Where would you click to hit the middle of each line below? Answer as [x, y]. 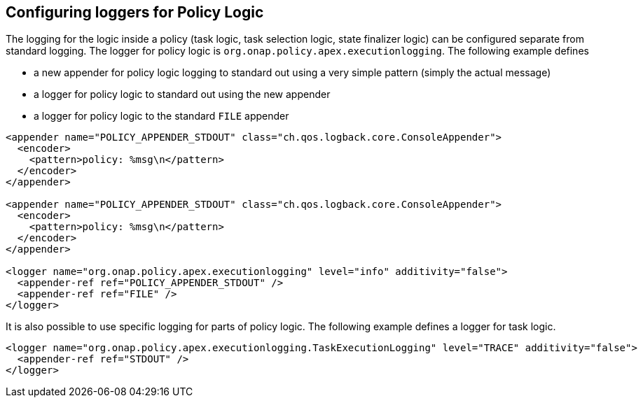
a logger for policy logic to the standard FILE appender [161, 116]
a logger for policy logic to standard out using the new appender [182, 94]
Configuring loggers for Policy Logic [135, 12]
